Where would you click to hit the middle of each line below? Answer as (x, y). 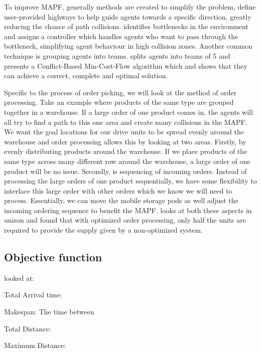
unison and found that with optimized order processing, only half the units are (125, 220)
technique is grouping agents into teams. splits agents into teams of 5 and (117, 55)
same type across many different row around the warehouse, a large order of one (127, 161)
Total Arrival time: (33, 295)
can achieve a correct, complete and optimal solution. (86, 75)
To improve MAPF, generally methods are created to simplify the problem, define (130, 7)
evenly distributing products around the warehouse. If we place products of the (126, 151)
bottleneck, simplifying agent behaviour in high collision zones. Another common (128, 46)
